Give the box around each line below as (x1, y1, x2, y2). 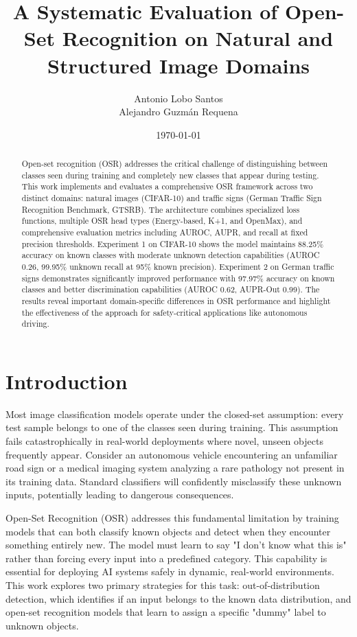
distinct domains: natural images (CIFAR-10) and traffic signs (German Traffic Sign (21, 192, 322, 204)
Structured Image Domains (47, 51, 310, 79)
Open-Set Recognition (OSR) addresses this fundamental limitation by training (5, 511, 339, 525)
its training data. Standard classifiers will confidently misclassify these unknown (5, 474, 342, 488)
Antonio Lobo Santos (134, 91, 223, 105)
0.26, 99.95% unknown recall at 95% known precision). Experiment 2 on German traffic (21, 260, 334, 272)
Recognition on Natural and (62, 24, 334, 52)
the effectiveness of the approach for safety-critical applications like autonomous (21, 306, 308, 318)
